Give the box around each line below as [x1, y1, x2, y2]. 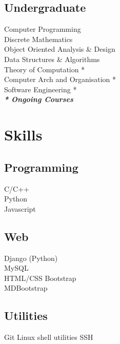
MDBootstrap [4, 282, 48, 293]
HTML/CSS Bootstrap [4, 272, 76, 283]
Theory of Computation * [4, 64, 85, 74]
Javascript [4, 203, 36, 214]
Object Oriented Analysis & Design [4, 44, 115, 54]
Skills [4, 124, 43, 145]
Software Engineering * [4, 84, 77, 94]
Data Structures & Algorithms [4, 53, 100, 64]
